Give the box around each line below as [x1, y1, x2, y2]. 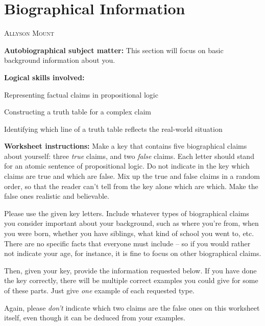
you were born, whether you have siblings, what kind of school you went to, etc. [4, 228, 254, 239]
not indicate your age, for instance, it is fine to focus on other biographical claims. [4, 248, 261, 259]
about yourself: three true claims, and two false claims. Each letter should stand [4, 150, 254, 161]
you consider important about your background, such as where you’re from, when [4, 218, 259, 228]
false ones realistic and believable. [4, 191, 109, 201]
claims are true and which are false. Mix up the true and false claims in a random [4, 171, 260, 181]
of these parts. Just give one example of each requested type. [4, 285, 195, 295]
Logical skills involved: [4, 72, 85, 82]
